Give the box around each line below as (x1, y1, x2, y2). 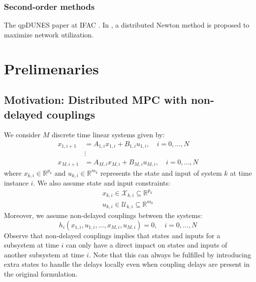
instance (4, 178, 29, 188)
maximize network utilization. (4, 29, 94, 39)
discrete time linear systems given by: (51, 129, 165, 140)
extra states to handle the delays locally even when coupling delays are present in (4, 259, 250, 269)
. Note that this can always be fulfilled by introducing (89, 249, 251, 259)
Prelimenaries (4, 58, 99, 78)
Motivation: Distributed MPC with (4, 92, 187, 107)
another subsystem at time (4, 249, 85, 259)
